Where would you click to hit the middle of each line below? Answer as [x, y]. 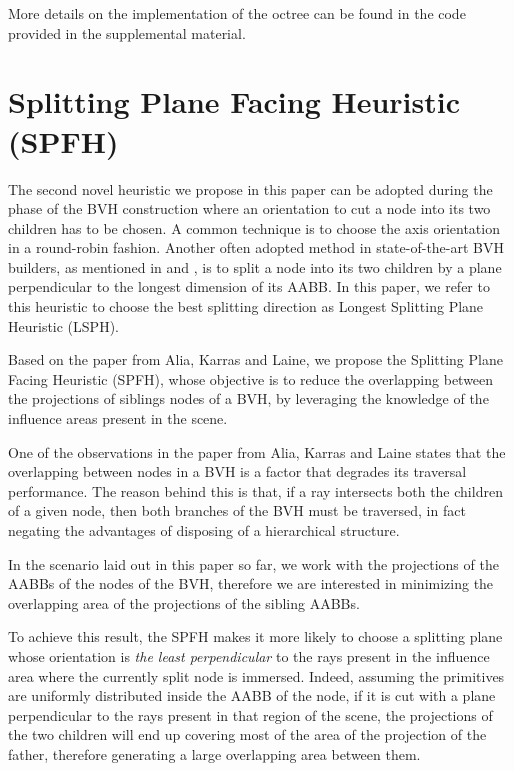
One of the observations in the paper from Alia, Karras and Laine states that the [257, 451]
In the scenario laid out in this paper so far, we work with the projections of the [253, 563]
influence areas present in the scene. [118, 418]
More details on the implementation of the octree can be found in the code [237, 13]
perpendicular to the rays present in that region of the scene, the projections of [250, 714]
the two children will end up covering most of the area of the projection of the [247, 734]
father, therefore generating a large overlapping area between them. [214, 753]
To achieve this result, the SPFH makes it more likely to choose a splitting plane [255, 636]
